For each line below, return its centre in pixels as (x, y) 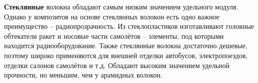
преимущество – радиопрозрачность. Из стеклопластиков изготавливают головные (129, 26)
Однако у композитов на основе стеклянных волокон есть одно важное (112, 16)
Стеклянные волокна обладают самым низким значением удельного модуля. (121, 6)
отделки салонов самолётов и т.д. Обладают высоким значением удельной (117, 65)
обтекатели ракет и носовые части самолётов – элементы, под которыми (114, 36)
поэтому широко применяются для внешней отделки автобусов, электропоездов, (126, 55)
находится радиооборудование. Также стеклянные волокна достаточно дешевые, (126, 45)
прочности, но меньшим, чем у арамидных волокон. (83, 75)
